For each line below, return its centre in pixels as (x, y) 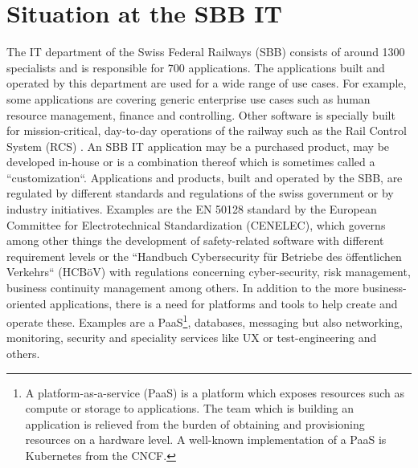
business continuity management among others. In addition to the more (183, 288)
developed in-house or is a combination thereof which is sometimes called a (191, 162)
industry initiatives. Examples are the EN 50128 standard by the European (192, 209)
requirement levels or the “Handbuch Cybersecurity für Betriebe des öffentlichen (204, 256)
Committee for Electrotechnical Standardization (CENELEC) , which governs (196, 224)
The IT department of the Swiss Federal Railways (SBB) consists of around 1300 (206, 52)
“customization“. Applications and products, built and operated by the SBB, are (205, 177)
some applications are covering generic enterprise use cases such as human (189, 98)
